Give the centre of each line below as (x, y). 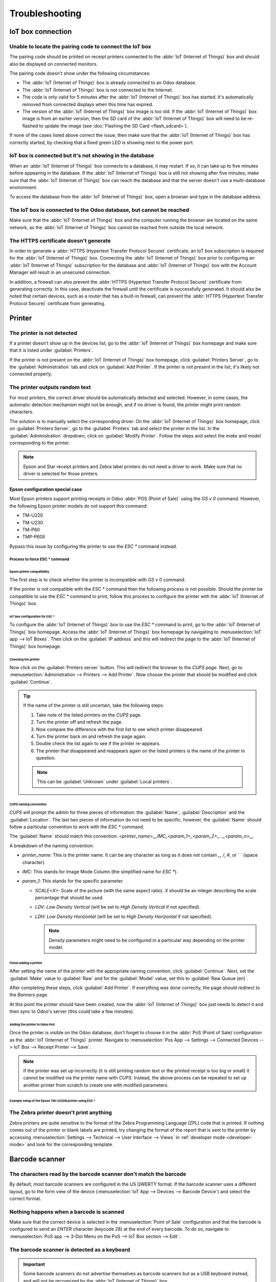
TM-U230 (33, 523)
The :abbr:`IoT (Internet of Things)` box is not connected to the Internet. (98, 90)
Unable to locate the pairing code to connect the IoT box (80, 46)
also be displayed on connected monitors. (54, 64)
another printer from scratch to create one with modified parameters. (96, 1085)
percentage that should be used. (69, 898)
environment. (24, 187)
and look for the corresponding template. (70, 1144)
